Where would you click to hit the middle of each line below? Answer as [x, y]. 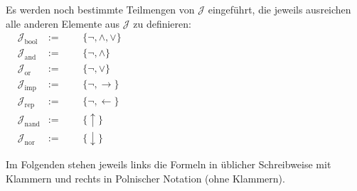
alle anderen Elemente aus [63, 23]
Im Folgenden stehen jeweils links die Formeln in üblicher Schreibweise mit [169, 164]
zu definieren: [162, 23]
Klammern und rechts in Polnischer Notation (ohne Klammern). [145, 178]
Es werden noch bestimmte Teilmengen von [100, 9]
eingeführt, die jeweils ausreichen [279, 9]
